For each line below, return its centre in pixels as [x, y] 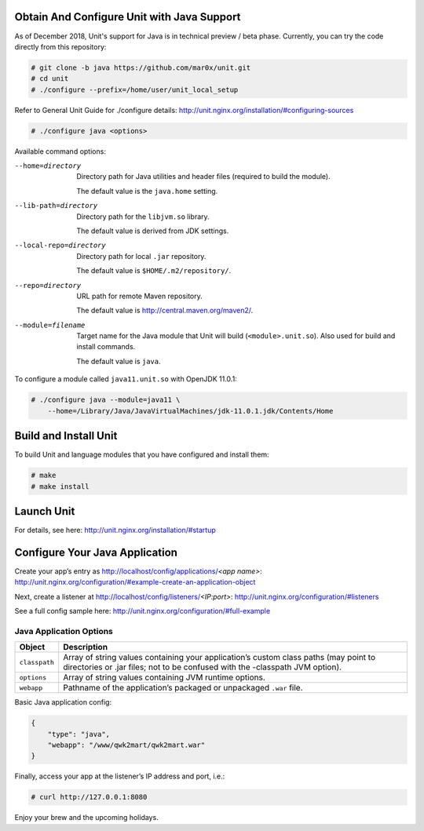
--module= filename [50, 325]
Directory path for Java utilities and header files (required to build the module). [203, 177]
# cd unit [50, 79]
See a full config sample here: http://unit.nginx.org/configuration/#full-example [143, 611]
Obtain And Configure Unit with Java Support [128, 17]
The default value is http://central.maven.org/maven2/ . [165, 311]
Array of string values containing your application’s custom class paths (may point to [219, 658]
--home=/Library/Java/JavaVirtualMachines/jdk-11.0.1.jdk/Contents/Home [190, 411]
